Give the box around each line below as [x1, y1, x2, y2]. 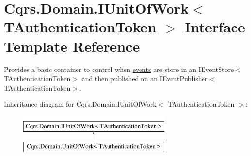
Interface [185, 17, 245, 37]
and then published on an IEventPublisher [81, 73, 208, 84]
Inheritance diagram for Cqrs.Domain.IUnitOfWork [4, 99, 157, 109]
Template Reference [4, 36, 140, 56]
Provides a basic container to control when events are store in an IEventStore [4, 64, 234, 74]
